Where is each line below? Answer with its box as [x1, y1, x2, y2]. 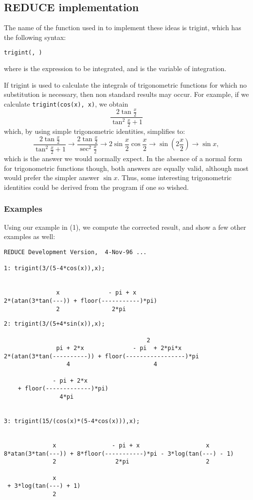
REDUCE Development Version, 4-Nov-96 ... [4, 248, 147, 256]
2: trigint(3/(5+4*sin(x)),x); [4, 320, 105, 328]
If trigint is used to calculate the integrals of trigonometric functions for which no [4, 79, 247, 90]
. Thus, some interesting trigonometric [117, 172, 232, 183]
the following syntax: [4, 32, 66, 42]
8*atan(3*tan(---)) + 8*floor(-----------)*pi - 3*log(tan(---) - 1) [4, 450, 234, 457]
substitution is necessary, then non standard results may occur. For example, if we [4, 89, 249, 99]
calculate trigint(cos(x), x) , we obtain [4, 98, 128, 109]
